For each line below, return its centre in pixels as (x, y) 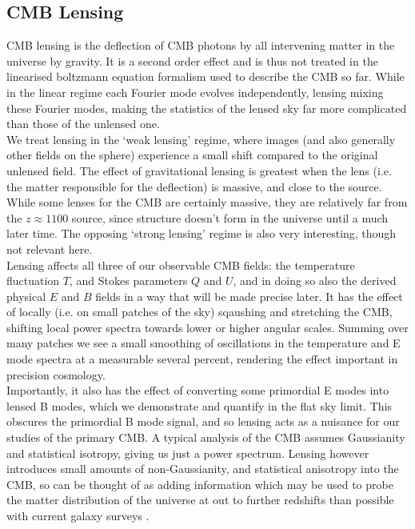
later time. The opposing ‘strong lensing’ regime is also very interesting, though (202, 233)
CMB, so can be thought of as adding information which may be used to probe (200, 484)
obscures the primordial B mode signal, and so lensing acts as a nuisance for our (203, 421)
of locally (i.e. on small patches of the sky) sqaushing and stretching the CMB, (200, 312)
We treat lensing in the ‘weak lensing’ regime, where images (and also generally (201, 139)
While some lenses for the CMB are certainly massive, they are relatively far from (207, 202)
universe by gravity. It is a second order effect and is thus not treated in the (192, 60)
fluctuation (33, 281)
